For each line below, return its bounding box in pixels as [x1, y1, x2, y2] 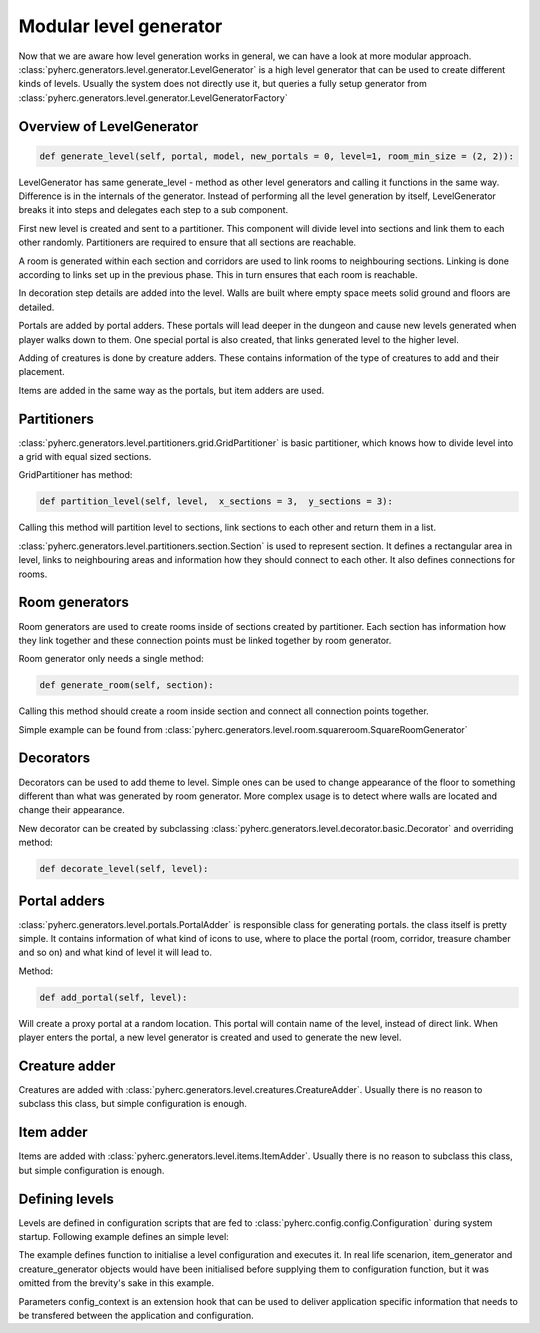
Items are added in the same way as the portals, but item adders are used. [18, 384, 325, 396]
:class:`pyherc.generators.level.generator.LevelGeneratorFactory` [18, 91, 289, 104]
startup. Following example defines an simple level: [18, 1231, 229, 1243]
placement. [18, 366, 65, 378]
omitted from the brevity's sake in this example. [18, 1277, 215, 1289]
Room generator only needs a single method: [18, 653, 204, 665]
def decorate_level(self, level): [39, 863, 209, 875]
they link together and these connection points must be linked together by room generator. [18, 634, 392, 646]
